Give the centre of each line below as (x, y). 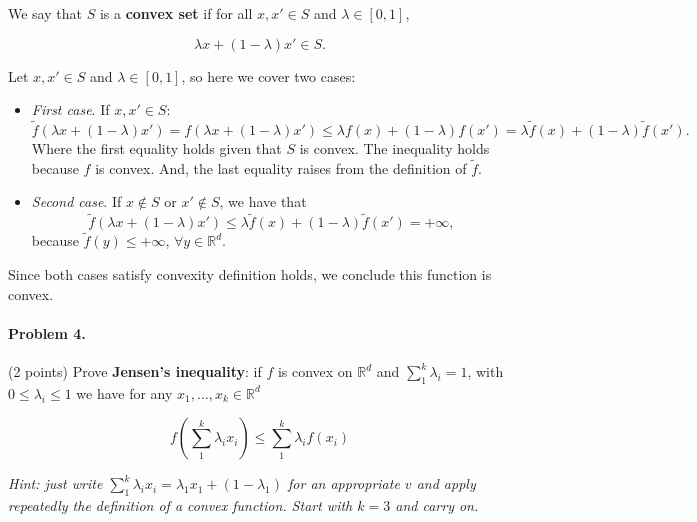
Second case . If (76, 201)
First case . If (70, 109)
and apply (446, 483)
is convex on (315, 371)
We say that (45, 13)
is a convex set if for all (176, 13)
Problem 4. (47, 332)
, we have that (263, 201)
